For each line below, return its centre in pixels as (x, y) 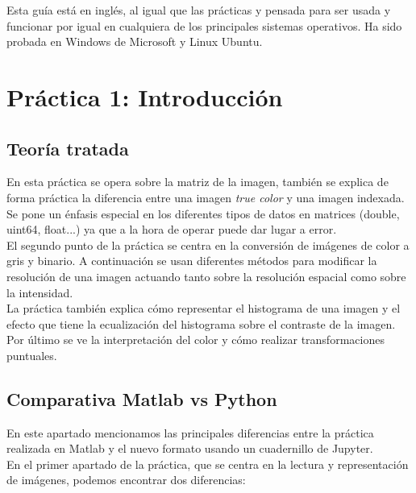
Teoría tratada (68, 148)
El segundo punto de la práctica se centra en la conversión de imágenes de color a (208, 244)
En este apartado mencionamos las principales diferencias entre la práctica (190, 432)
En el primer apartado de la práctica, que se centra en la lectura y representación (208, 464)
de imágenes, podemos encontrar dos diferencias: (126, 480)
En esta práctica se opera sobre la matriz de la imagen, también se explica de (198, 182)
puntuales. (32, 355)
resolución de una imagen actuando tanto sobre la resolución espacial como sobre (206, 276)
